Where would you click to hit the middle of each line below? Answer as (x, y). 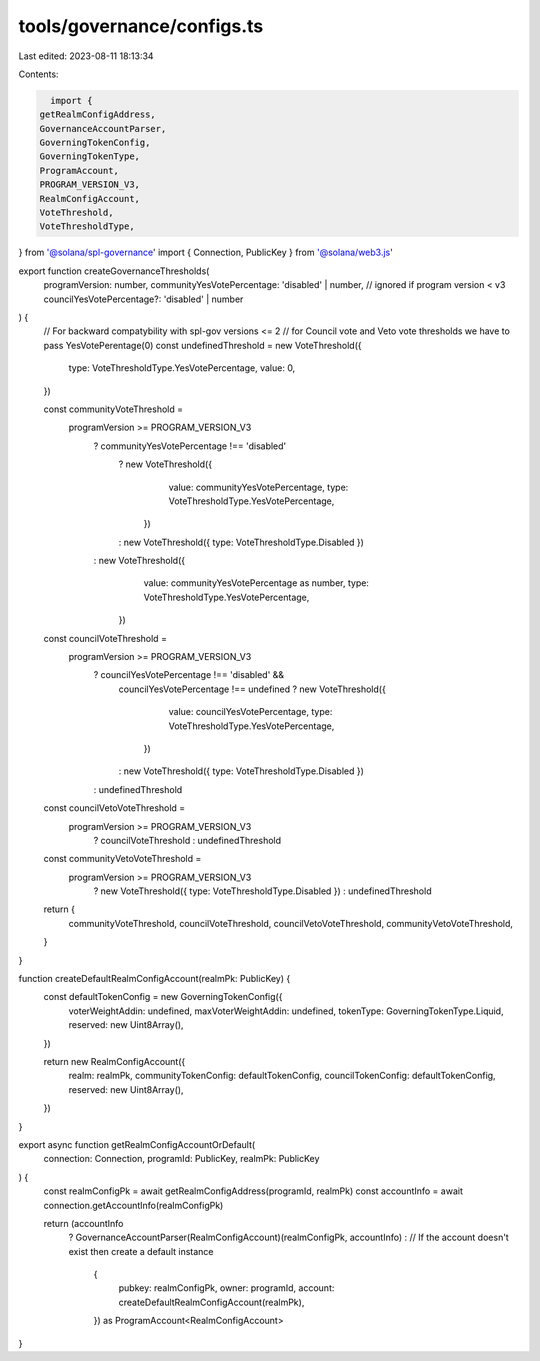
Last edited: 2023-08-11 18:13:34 (86, 56)
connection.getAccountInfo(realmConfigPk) (133, 1205)
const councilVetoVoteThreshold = (114, 808)
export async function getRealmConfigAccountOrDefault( (137, 1144)
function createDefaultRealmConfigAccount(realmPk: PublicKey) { (154, 979)
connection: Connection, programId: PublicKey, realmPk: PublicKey (181, 1159)
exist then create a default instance (141, 1251)
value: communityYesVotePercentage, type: (258, 487)
